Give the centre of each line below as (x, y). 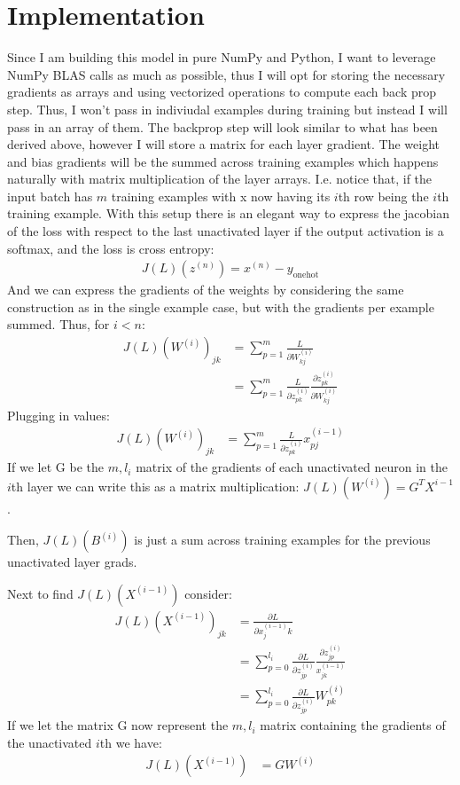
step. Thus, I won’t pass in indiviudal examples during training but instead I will (227, 109)
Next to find (40, 593)
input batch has (50, 196)
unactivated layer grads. (72, 562)
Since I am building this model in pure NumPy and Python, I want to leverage (222, 57)
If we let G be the (55, 467)
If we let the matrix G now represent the (118, 725)
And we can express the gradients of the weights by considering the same (206, 290)
